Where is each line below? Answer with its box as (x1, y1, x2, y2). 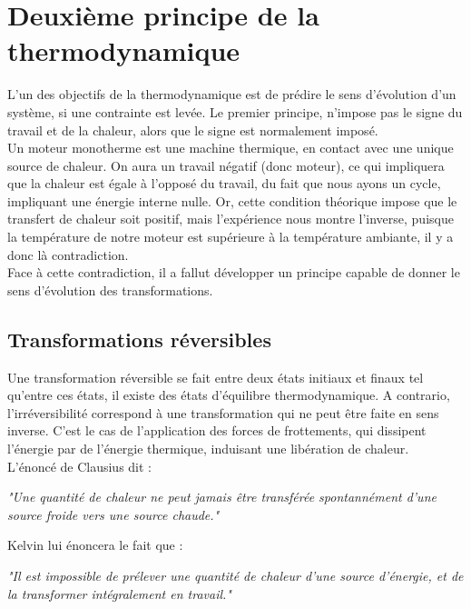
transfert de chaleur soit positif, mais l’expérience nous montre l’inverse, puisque (7, 209, 454, 228)
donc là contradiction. (7, 245, 129, 264)
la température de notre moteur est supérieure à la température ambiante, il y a (7, 227, 454, 246)
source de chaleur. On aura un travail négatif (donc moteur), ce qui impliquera (7, 155, 445, 175)
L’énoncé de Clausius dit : (7, 456, 152, 475)
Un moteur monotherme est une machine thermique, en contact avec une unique (7, 138, 454, 157)
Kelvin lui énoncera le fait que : (7, 535, 183, 554)
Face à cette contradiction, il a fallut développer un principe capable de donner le (7, 263, 460, 282)
